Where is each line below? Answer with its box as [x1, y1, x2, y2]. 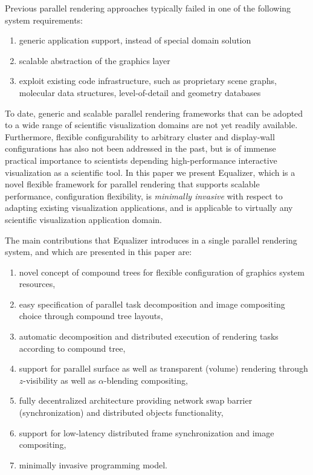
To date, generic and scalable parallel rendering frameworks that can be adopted [5, 106, 303, 119]
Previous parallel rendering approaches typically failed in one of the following [5, 2, 291, 14]
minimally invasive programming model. [19, 458, 167, 471]
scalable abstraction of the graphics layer [19, 54, 170, 66]
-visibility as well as [23, 373, 96, 386]
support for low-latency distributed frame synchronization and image [19, 426, 274, 439]
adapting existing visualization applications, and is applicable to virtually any [5, 201, 293, 214]
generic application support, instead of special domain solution [19, 34, 251, 47]
